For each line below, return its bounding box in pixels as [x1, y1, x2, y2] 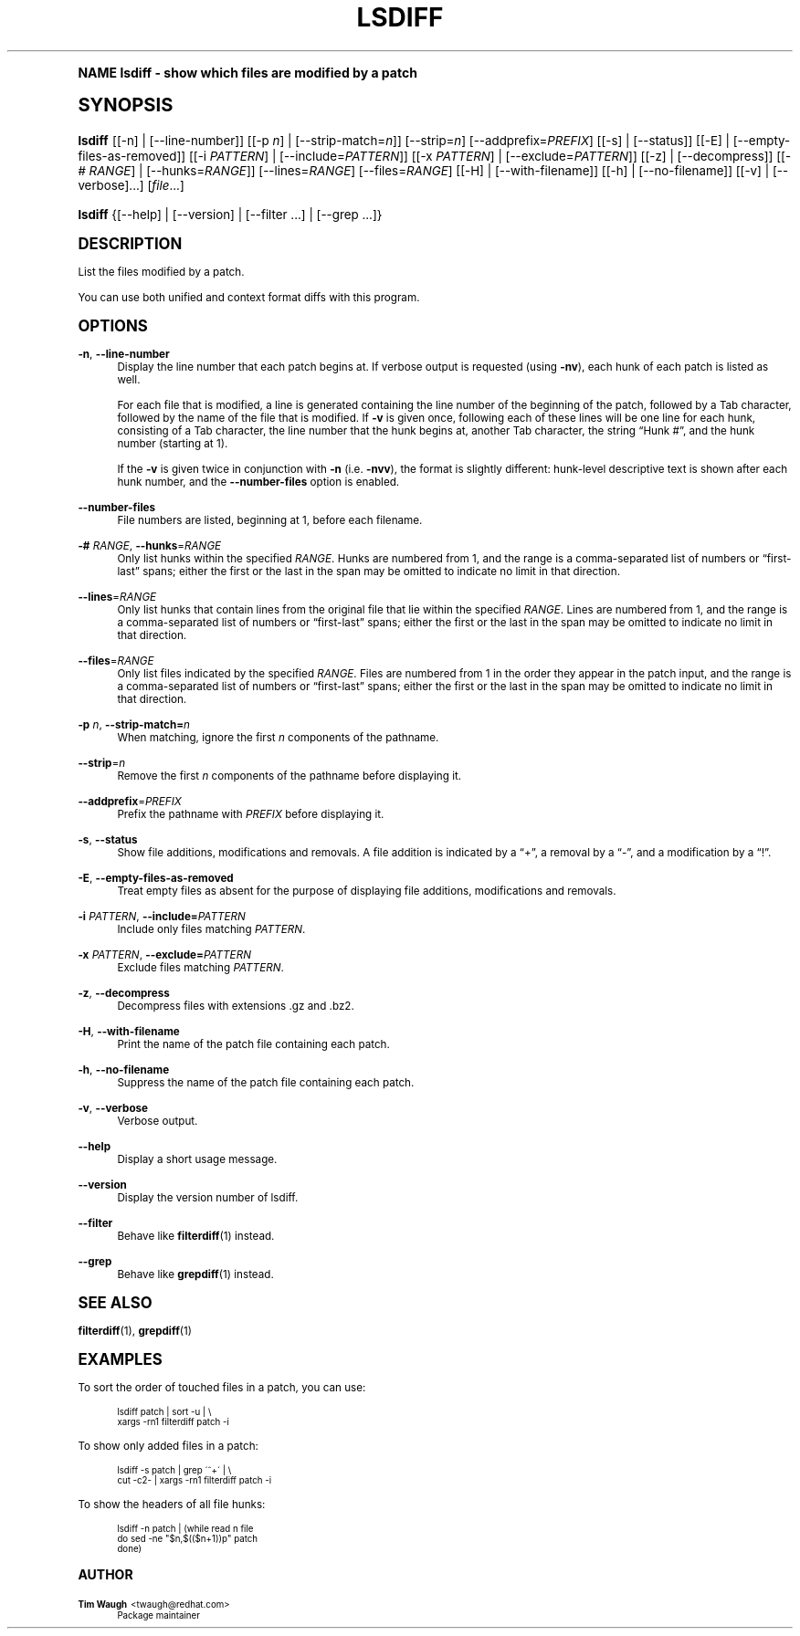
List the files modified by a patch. [78, 265, 245, 278]
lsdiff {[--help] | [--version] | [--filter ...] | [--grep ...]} [78, 206, 383, 222]
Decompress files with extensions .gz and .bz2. [117, 999, 354, 1012]
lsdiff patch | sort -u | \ [117, 1406, 212, 1417]
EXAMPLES [78, 1349, 163, 1369]
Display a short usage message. [117, 1152, 278, 1166]
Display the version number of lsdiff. [117, 1190, 299, 1204]
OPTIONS [78, 316, 148, 335]
